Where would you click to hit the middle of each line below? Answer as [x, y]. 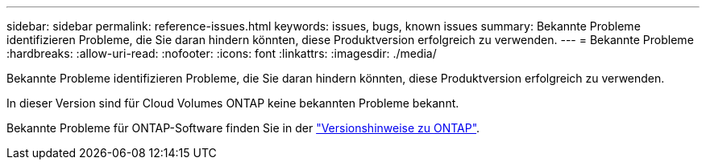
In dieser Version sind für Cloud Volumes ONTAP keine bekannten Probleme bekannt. [233, 103]
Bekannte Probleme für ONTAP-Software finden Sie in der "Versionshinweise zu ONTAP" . [243, 128]
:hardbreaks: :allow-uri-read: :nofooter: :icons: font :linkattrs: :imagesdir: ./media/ [222, 53]
